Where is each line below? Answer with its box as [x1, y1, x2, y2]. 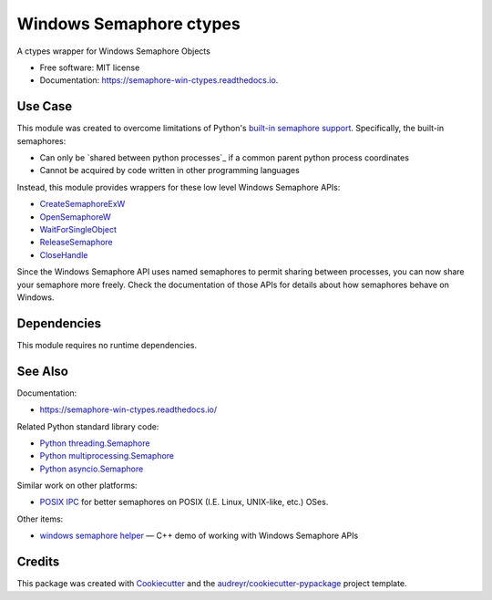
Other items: [16, 513, 64, 524]
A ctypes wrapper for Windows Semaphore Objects [16, 46, 211, 57]
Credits [16, 554, 60, 570]
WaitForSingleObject [39, 223, 118, 234]
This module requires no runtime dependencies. [16, 339, 198, 350]
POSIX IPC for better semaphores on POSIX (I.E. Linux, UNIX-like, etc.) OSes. [39, 497, 329, 508]
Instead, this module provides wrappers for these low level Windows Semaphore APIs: [16, 181, 341, 192]
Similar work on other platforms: [16, 480, 138, 491]
